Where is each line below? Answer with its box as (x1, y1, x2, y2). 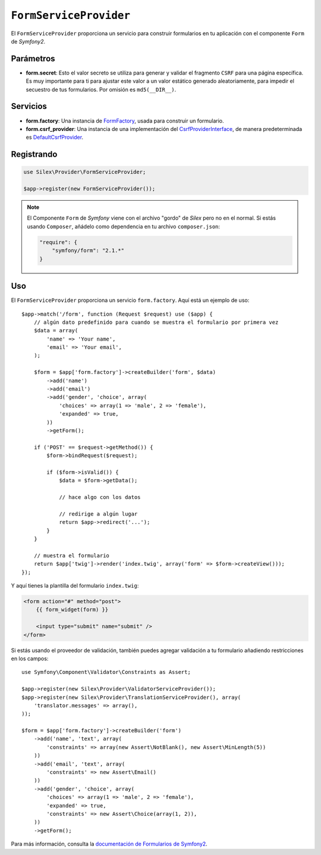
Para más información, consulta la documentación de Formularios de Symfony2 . (11, 840, 207, 848)
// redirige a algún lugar (59, 510, 138, 517)
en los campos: (11, 655, 49, 662)
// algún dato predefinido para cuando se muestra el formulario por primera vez (33, 319, 279, 326)
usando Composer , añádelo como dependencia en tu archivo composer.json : (27, 223, 220, 230)
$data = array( (33, 327, 78, 334)
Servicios (11, 101, 48, 111)
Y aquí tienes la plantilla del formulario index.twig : (11, 582, 139, 589)
